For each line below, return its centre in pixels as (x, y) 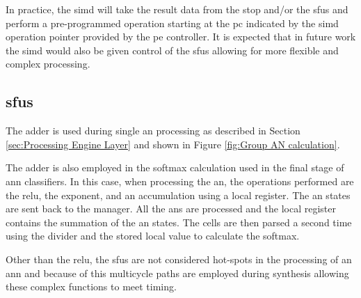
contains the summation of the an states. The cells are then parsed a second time (179, 222)
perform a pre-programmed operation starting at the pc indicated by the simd (172, 23)
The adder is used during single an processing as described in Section (153, 131)
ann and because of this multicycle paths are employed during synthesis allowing (177, 273)
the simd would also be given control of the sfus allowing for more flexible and (172, 50)
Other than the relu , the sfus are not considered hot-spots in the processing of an (179, 259)
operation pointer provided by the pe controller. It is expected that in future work (181, 37)
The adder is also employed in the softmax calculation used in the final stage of (175, 167)
